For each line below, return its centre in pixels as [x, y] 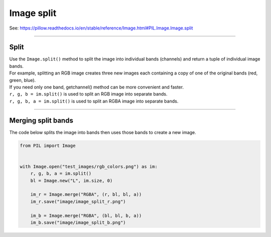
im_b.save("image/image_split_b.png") [78, 222]
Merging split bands [41, 120]
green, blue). [23, 80]
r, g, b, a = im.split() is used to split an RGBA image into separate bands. [94, 101]
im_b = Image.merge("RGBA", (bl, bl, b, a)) [86, 215]
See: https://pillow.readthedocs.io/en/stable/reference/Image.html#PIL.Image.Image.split [101, 28]
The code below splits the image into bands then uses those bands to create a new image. [103, 132]
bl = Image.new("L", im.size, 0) [72, 180]
